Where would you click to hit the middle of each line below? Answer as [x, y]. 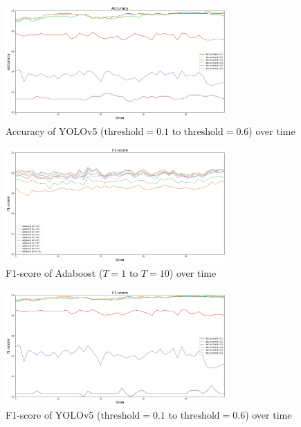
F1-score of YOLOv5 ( [53, 415]
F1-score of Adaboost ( [54, 272]
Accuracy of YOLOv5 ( [55, 130]
